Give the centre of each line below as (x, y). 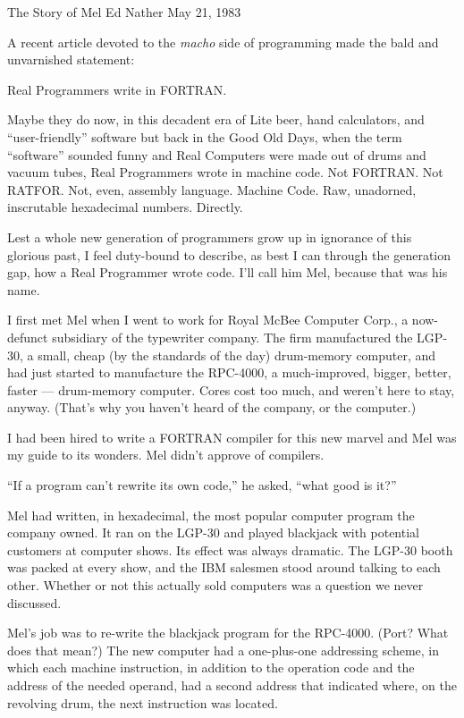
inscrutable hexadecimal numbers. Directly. (125, 207)
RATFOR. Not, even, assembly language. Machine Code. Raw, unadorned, (212, 189)
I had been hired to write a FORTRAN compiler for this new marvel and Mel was (232, 437)
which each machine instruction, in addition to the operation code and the (211, 667)
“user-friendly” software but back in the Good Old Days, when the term (205, 136)
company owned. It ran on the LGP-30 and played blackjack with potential (213, 532)
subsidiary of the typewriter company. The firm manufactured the (232, 337)
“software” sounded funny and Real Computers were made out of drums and (217, 154)
